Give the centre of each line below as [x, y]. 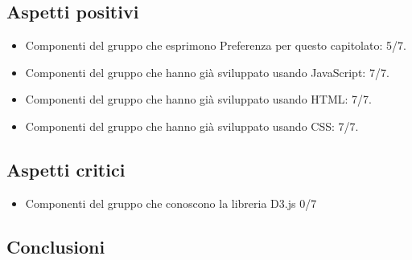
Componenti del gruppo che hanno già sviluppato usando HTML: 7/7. [198, 99]
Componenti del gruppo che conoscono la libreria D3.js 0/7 [171, 203]
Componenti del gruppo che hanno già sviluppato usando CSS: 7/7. [192, 126]
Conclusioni [56, 246]
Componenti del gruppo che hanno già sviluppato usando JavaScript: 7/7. [207, 72]
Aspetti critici [66, 169]
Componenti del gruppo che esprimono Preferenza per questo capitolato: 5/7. [216, 45]
